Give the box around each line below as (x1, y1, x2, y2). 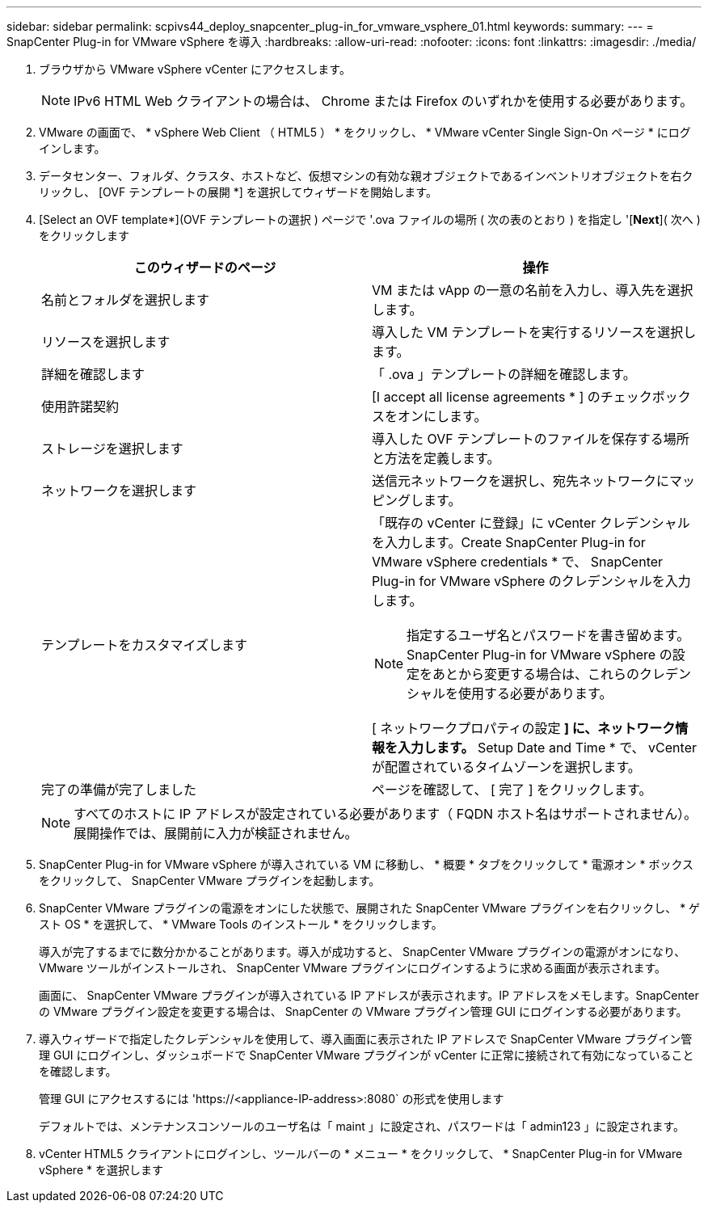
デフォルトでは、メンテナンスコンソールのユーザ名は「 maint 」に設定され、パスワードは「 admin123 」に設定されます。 (39, 1119, 685, 1133)
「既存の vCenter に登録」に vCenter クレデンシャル (372, 515, 690, 531)
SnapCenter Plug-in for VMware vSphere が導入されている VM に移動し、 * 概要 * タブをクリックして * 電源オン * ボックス (39, 857, 694, 871)
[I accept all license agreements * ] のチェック (372, 389, 652, 405)
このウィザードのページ (133, 259, 276, 276)
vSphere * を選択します (39, 1163, 163, 1177)
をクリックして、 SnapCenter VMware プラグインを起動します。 (39, 874, 381, 887)
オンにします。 (398, 408, 487, 424)
